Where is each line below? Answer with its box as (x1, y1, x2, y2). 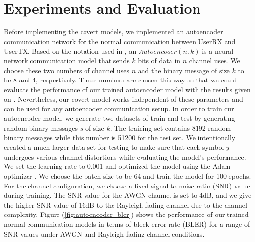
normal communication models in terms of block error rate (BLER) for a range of (4, 219, 250, 229)
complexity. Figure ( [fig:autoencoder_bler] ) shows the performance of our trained (4, 209, 249, 219)
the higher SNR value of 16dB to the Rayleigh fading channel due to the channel (4, 199, 247, 210)
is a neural (202, 46, 234, 56)
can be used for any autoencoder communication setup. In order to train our (4, 103, 234, 113)
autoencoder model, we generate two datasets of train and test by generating (4, 113, 235, 123)
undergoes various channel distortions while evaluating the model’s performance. (4, 151, 246, 161)
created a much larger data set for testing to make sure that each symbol (4, 142, 224, 152)
